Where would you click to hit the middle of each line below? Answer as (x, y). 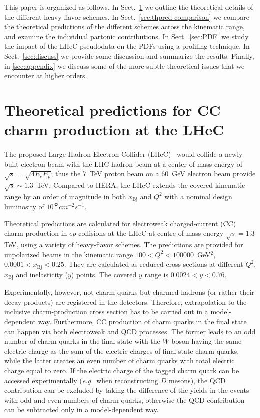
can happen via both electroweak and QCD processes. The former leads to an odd (130, 331)
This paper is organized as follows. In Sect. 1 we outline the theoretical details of (129, 7)
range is (156, 274)
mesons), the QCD (197, 380)
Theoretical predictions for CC (112, 110)
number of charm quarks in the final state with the (82, 341)
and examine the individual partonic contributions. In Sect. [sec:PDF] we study (126, 36)
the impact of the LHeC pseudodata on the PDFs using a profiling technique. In (127, 46)
